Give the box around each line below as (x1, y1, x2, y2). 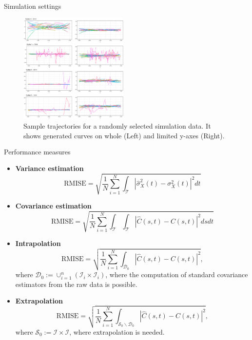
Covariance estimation (15, 200, 92, 210)
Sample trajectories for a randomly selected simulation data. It (23, 121, 211, 131)
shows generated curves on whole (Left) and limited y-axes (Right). (23, 130, 225, 140)
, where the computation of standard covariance (105, 269, 248, 280)
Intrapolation (15, 238, 61, 248)
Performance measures (4, 147, 71, 157)
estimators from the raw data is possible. (15, 279, 137, 289)
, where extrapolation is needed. (69, 326, 165, 337)
